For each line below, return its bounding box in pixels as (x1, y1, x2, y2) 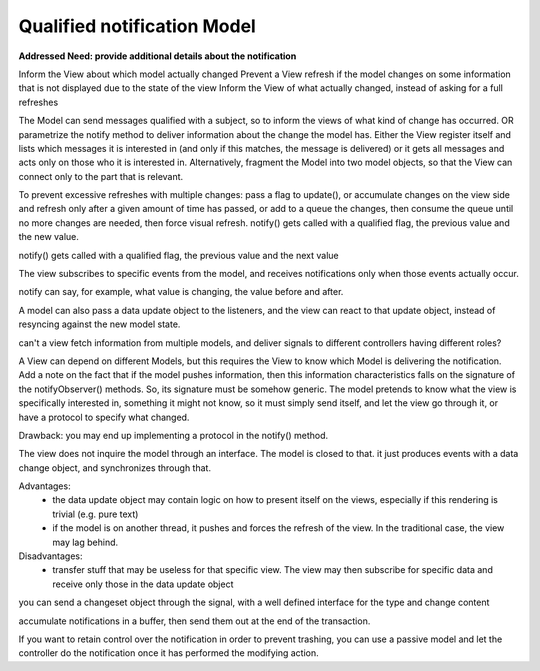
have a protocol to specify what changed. (18, 411, 190, 423)
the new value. (18, 231, 80, 243)
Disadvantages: (18, 550, 83, 562)
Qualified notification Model (18, 15, 257, 37)
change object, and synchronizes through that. (18, 461, 212, 474)
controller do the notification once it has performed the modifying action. (18, 647, 319, 659)
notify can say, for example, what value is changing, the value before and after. (18, 286, 344, 298)
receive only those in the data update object (52, 578, 234, 590)
